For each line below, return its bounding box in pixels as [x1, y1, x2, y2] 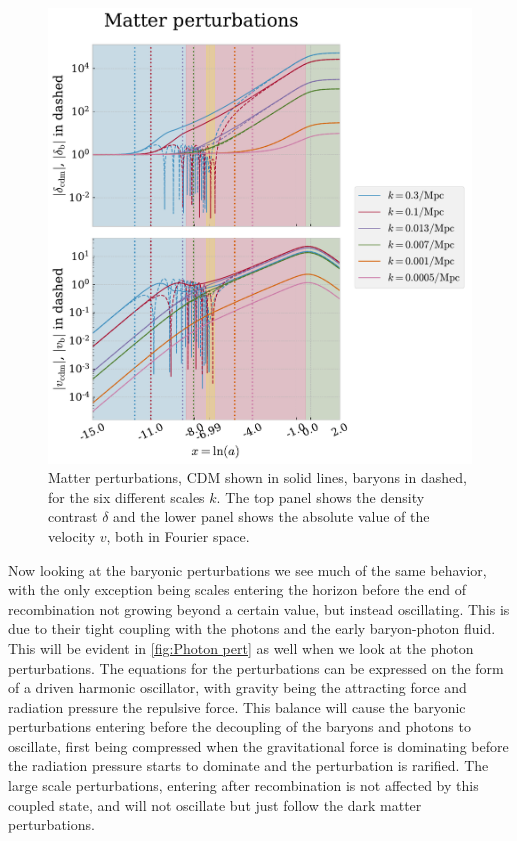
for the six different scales [48, 486, 205, 507]
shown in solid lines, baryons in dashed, [224, 467, 467, 488]
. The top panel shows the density [216, 486, 425, 507]
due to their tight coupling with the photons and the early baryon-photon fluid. [8, 618, 496, 639]
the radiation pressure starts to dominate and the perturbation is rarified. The [8, 755, 489, 776]
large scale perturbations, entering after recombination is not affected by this [8, 775, 479, 796]
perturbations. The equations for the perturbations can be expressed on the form [8, 657, 504, 678]
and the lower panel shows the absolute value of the [113, 506, 430, 527]
